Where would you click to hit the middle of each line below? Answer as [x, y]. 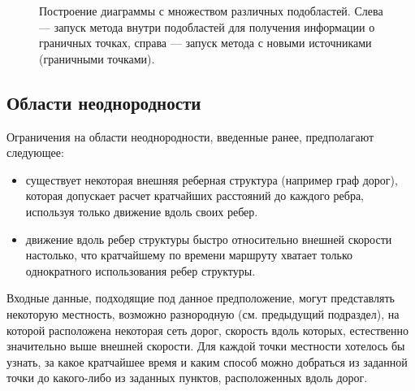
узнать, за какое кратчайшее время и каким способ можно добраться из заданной [207, 361]
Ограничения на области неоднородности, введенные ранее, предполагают [190, 136]
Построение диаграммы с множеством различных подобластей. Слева [211, 11]
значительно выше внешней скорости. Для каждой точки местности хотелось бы [206, 346]
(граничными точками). [97, 58]
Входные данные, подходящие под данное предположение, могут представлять [201, 298]
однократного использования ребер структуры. [140, 270]
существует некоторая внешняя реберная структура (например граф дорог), [212, 179]
